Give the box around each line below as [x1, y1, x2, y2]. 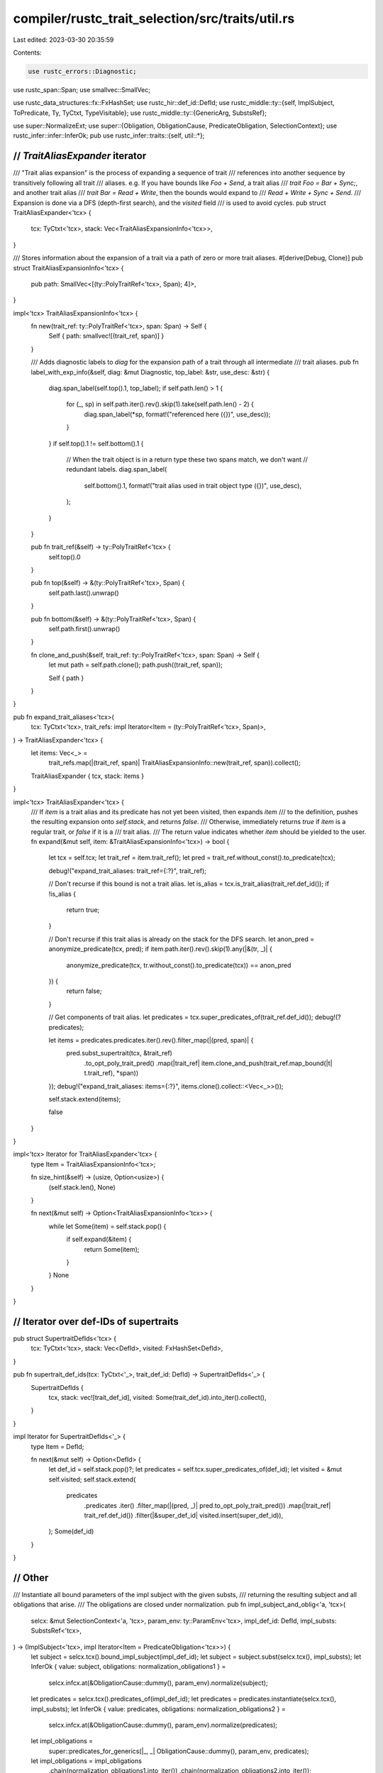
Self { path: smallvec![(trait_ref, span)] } [48, 332, 165, 340]
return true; [66, 906, 100, 914]
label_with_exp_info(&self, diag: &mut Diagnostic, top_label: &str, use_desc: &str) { [30, 367, 270, 376]
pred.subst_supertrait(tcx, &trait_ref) [66, 1049, 173, 1057]
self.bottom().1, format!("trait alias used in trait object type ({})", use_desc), [84, 481, 301, 489]
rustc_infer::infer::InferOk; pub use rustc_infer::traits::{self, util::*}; [13, 131, 205, 140]
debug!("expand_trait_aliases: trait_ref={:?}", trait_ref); [48, 866, 207, 875]
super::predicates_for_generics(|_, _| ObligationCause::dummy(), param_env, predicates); [48, 1747, 309, 1755]
